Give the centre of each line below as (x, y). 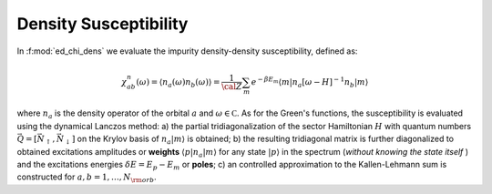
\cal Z (232, 87)
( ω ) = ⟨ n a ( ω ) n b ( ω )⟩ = (178, 83)
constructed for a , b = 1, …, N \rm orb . (87, 178)
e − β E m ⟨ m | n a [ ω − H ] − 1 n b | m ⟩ (310, 82)
